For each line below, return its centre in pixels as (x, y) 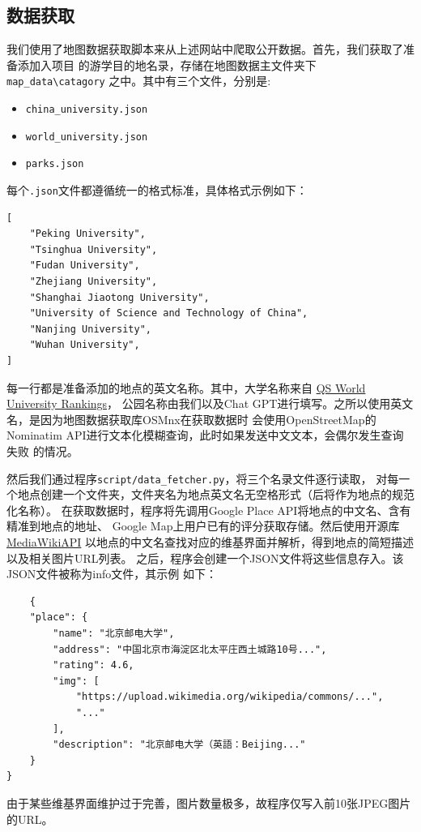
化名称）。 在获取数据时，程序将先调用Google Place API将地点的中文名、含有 (209, 510)
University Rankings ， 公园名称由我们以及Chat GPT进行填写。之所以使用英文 (210, 403)
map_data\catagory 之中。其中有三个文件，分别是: (139, 81)
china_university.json (87, 110)
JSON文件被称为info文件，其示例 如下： (112, 574)
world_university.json (87, 137)
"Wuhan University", (85, 345)
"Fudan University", (85, 266)
